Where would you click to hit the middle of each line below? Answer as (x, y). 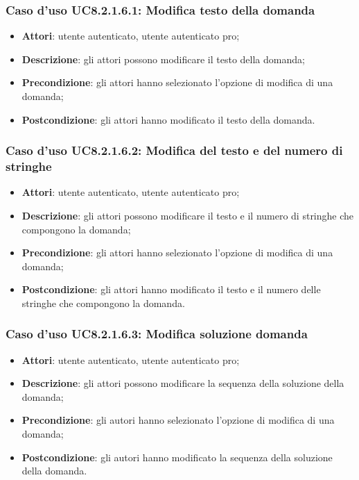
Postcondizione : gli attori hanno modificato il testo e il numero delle (171, 289)
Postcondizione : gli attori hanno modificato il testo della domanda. (168, 119)
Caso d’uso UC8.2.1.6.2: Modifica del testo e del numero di (174, 150)
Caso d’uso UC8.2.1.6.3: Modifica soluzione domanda (157, 334)
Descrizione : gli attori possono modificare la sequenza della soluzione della (183, 383)
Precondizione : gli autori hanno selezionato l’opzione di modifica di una (178, 420)
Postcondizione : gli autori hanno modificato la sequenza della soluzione (177, 457)
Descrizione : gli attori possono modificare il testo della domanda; (163, 59)
